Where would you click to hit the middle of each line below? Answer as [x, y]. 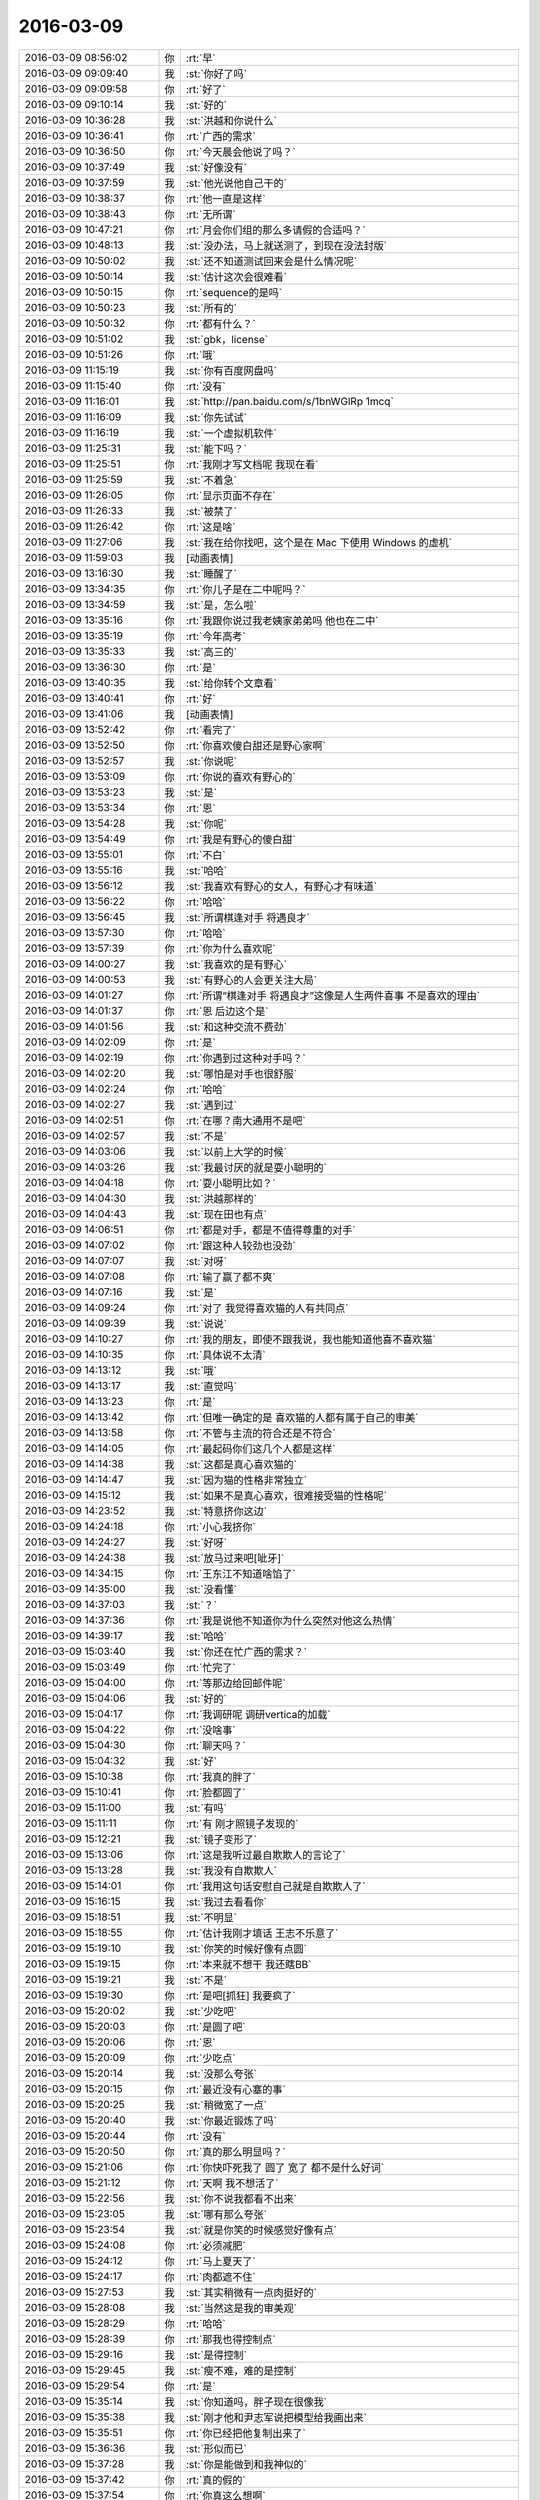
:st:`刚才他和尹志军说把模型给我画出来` [276, 2417]
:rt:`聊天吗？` [215, 1745]
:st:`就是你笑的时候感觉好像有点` [261, 2230]
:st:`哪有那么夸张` [226, 2214]
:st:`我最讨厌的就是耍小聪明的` [256, 1167]
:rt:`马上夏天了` [220, 2261]
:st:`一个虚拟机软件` [231, 433]
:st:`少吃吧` [211, 2011]
